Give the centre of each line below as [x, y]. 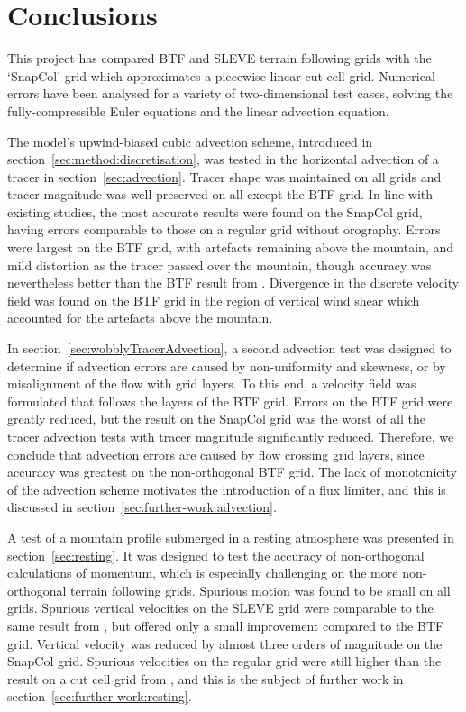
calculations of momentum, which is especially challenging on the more [203, 573]
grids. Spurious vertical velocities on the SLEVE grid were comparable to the [220, 608]
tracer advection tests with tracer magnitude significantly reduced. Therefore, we [231, 436]
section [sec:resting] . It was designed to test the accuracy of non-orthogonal [216, 555]
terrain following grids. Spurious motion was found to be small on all [260, 590]
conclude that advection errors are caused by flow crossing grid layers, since [216, 454]
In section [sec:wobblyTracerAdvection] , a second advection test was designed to [229, 348]
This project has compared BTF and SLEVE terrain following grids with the [219, 58]
